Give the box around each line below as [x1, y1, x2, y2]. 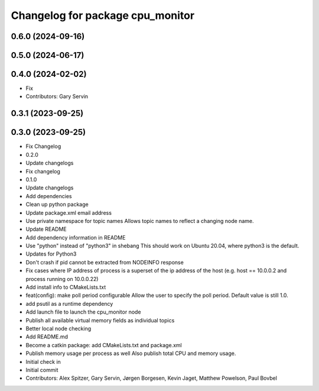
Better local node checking [25, 325, 92, 332]
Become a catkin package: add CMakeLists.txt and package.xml [25, 341, 183, 348]
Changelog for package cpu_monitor [11, 9, 195, 22]
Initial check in [25, 358, 61, 365]
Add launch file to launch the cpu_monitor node [25, 308, 141, 316]
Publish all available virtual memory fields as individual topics [25, 316, 175, 324]
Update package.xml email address [25, 209, 112, 216]
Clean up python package [25, 201, 89, 208]
